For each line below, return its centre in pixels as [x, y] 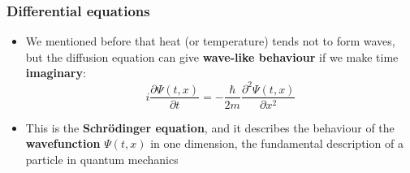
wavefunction [63, 143]
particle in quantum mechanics [102, 159]
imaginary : [56, 73]
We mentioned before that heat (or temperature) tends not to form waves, [210, 41]
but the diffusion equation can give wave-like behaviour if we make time [212, 56]
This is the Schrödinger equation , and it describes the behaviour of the [210, 127]
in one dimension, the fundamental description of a [277, 143]
